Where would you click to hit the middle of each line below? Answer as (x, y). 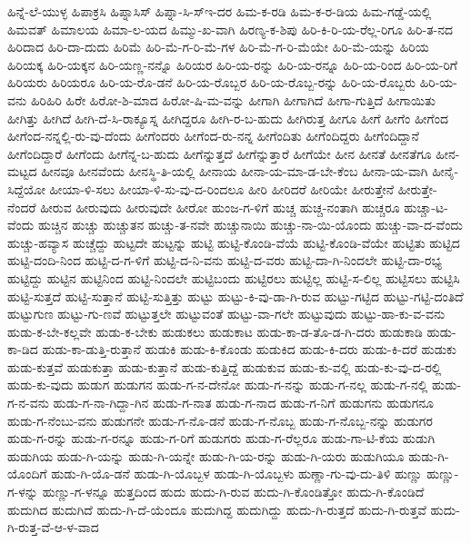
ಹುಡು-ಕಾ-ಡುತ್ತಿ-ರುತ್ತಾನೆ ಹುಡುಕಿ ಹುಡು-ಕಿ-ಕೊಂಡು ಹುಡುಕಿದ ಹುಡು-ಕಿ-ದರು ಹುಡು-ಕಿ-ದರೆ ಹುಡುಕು (249, 349)
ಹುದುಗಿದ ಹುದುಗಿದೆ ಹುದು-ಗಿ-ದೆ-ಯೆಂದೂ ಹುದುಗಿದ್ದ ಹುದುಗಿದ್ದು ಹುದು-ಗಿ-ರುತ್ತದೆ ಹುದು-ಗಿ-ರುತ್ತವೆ (217, 509)
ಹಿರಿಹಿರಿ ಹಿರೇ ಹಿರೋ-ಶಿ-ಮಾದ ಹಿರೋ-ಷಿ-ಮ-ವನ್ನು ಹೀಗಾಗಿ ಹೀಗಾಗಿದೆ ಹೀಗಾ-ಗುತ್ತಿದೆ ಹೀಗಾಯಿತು (233, 99)
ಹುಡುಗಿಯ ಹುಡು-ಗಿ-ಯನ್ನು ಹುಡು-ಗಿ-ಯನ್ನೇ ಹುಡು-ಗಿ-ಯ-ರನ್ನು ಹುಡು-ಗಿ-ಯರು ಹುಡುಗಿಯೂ (206, 455)
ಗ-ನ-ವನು (28, 403)
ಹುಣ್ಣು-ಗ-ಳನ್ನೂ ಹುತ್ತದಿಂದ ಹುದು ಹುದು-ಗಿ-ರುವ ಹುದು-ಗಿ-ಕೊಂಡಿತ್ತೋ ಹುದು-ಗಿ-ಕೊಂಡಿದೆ (233, 492)
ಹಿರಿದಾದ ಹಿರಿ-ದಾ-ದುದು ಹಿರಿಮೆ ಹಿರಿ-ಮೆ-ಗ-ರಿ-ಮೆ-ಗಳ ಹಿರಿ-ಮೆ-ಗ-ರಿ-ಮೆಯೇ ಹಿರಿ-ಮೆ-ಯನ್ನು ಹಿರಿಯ (218, 47)
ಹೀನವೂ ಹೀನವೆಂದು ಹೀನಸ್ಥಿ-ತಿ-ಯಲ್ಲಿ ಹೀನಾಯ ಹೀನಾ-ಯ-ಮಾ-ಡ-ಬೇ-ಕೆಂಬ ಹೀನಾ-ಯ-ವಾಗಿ (235, 171)
